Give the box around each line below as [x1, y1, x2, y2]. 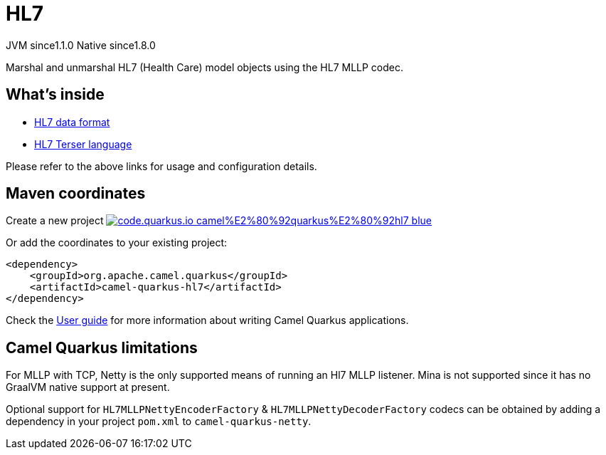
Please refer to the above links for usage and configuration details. [6, 159, 317, 172]
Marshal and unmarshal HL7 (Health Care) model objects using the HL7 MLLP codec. [6, 61, 404, 73]
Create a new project [6, 214, 104, 227]
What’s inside [6, 85, 105, 104]
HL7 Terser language [34, 137, 132, 150]
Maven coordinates [6, 184, 146, 203]
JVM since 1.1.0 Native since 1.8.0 [6, 38, 156, 51]
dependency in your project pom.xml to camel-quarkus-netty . [6, 415, 312, 428]
